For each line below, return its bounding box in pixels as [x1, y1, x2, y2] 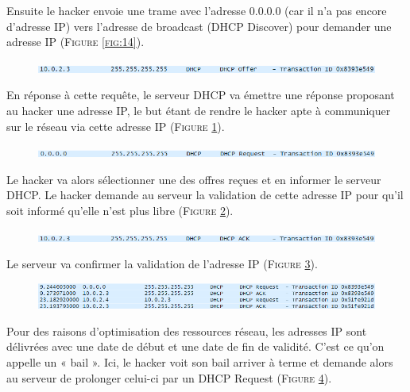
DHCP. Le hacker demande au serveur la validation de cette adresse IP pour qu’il [6, 186, 404, 203]
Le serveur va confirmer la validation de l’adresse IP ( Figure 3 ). [6, 256, 318, 272]
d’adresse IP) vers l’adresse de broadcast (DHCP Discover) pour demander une [6, 17, 392, 34]
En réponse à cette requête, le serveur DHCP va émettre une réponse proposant [6, 86, 395, 103]
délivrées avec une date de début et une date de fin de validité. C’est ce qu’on [6, 338, 385, 355]
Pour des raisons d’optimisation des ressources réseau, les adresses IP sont [6, 322, 367, 339]
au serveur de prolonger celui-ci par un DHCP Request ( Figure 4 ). [6, 369, 332, 386]
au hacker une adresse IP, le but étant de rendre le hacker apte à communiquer [6, 102, 391, 118]
